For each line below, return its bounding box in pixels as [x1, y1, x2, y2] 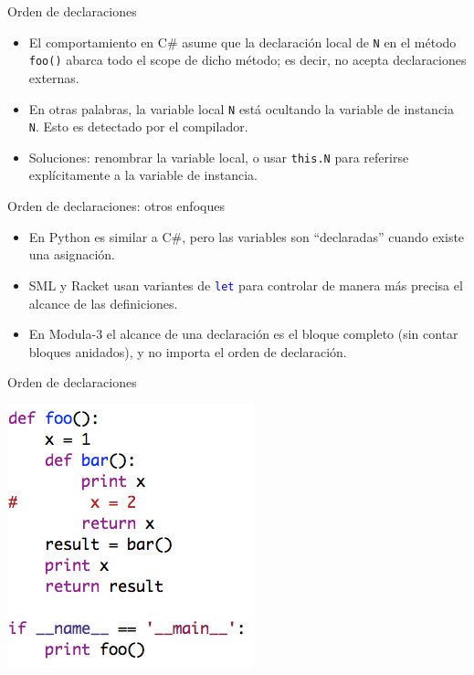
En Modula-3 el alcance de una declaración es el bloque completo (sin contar [28, 324, 458, 343]
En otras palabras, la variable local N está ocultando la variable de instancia [28, 99, 454, 118]
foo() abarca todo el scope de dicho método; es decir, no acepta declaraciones [28, 50, 467, 69]
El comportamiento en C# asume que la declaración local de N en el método [28, 32, 457, 51]
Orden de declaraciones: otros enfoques [7, 196, 225, 216]
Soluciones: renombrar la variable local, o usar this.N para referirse [28, 147, 409, 166]
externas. [28, 68, 79, 87]
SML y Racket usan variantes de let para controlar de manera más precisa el [28, 275, 463, 294]
